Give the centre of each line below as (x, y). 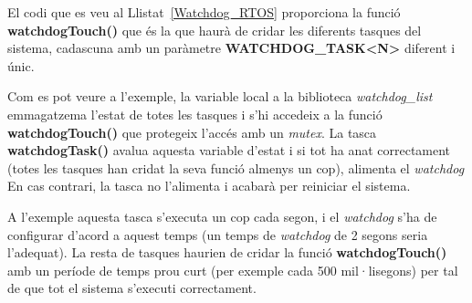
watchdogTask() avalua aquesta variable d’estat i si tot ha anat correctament (229, 150)
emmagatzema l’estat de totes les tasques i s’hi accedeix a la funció (195, 114)
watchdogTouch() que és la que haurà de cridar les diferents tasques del (215, 30)
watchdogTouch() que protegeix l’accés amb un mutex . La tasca (192, 132)
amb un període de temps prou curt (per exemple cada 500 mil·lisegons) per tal (233, 270)
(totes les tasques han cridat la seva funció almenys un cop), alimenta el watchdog (236, 167)
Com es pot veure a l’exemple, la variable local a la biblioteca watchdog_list (220, 96)
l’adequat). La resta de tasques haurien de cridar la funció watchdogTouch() (227, 252)
